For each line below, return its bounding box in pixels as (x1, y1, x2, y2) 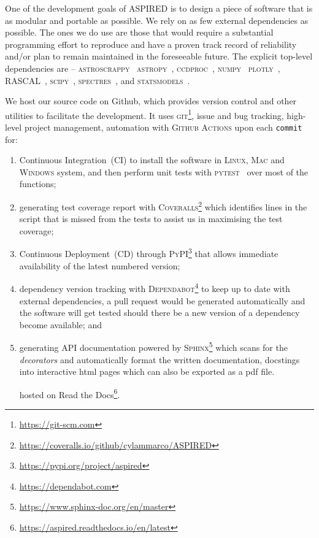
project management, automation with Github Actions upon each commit (24, 121, 302, 133)
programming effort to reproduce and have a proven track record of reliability (5, 37, 297, 50)
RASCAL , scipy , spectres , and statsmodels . (5, 74, 190, 86)
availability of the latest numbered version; (19, 259, 180, 272)
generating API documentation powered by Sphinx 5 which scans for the (19, 339, 288, 353)
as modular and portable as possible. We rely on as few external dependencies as (5, 13, 309, 26)
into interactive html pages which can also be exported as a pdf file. (19, 365, 275, 378)
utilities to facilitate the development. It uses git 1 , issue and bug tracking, (5, 107, 284, 121)
